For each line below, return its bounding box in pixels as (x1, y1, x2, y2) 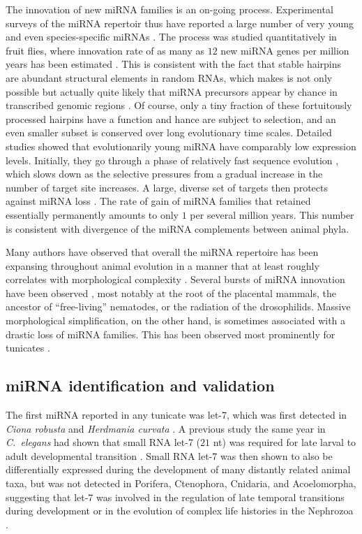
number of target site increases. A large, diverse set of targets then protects (6, 180, 328, 194)
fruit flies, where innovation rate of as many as (6, 43, 205, 57)
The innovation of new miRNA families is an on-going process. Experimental (6, 2, 333, 16)
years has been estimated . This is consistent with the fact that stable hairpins (6, 57, 342, 71)
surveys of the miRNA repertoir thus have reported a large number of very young (6, 15, 354, 30)
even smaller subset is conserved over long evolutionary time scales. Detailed (6, 125, 332, 140)
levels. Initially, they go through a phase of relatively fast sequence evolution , (6, 152, 339, 167)
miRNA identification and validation (6, 375, 275, 396)
